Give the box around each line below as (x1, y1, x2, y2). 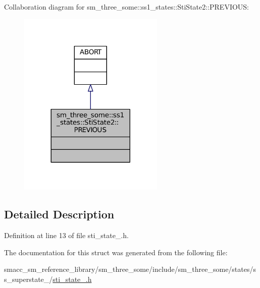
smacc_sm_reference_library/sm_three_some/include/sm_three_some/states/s (4, 264, 256, 274)
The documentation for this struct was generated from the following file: (4, 247, 228, 257)
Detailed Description (4, 206, 115, 222)
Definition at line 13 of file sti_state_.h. (4, 230, 129, 241)
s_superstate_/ (4, 273, 53, 284)
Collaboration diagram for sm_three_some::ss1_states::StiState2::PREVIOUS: (4, 2, 249, 12)
